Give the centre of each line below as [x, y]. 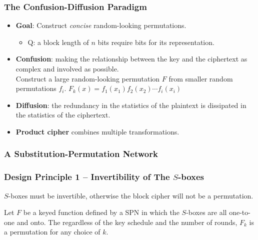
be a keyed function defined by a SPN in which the [101, 212]
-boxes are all [206, 212]
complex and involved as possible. [67, 68]
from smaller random [201, 78]
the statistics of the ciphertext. [63, 115]
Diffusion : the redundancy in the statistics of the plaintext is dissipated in [131, 105]
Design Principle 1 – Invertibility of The [87, 177]
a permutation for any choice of [52, 232]
